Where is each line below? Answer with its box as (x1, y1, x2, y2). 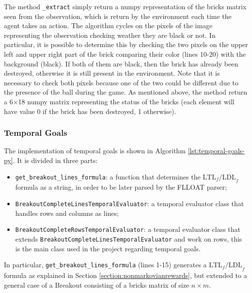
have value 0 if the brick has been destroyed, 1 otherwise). (4, 106, 176, 116)
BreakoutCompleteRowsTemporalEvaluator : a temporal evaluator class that (15, 224, 241, 234)
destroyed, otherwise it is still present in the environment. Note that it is (4, 68, 220, 78)
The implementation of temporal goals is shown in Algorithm (4, 146, 186, 156)
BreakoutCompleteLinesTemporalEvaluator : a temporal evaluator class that (15, 198, 244, 208)
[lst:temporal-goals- (188, 146, 245, 156)
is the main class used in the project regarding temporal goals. (15, 243, 201, 253)
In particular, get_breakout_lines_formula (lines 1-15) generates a (4, 260, 207, 270)
